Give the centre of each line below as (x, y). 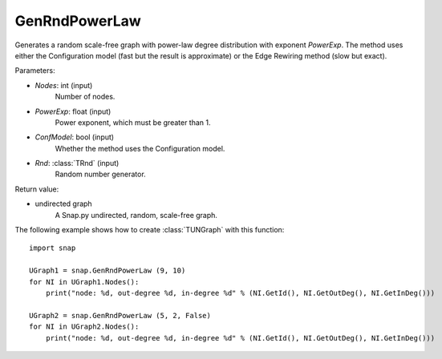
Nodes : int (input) (64, 85)
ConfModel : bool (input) (75, 137)
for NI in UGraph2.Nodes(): (84, 327)
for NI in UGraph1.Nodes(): (84, 282)
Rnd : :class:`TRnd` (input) (77, 163)
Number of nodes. (85, 97)
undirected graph (63, 204)
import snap (53, 248)
